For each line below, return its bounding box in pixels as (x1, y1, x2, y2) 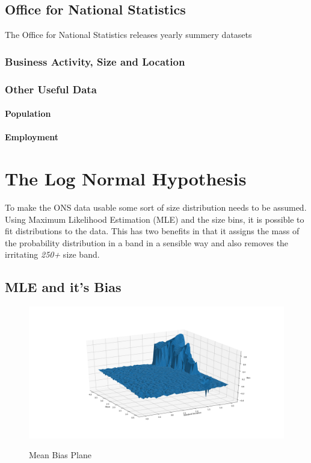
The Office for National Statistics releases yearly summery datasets (5, 28, 252, 41)
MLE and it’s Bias (5, 278, 122, 296)
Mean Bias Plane (29, 449, 91, 461)
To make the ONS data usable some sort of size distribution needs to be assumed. (5, 200, 307, 213)
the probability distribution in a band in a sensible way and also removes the (5, 236, 289, 249)
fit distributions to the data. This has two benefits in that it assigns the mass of (5, 225, 300, 237)
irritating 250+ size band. (5, 248, 100, 261)
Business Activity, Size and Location (5, 54, 185, 69)
